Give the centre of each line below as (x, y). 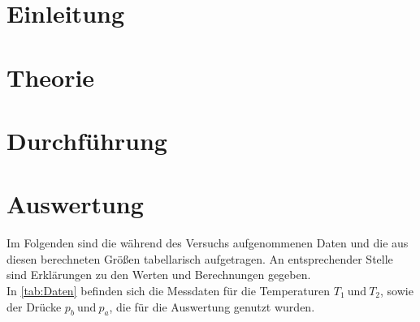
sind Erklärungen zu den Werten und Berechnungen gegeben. (159, 275)
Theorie (51, 77)
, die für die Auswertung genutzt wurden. (212, 306)
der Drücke (34, 306)
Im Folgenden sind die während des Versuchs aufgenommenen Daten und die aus (208, 243)
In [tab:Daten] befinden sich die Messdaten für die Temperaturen (169, 291)
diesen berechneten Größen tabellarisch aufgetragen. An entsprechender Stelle (200, 258)
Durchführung (87, 140)
